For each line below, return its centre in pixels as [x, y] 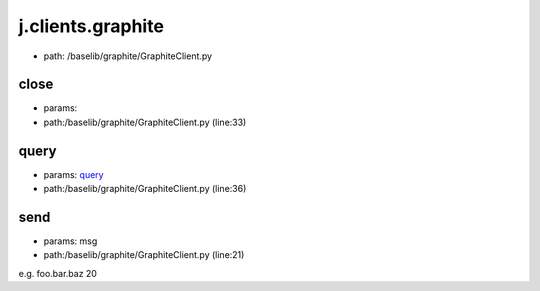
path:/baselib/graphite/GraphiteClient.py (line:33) [145, 122]
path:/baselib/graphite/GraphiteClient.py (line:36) [145, 189]
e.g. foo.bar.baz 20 [57, 273]
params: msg [70, 241]
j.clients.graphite [91, 26]
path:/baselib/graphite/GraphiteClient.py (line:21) [144, 255]
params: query [73, 174]
